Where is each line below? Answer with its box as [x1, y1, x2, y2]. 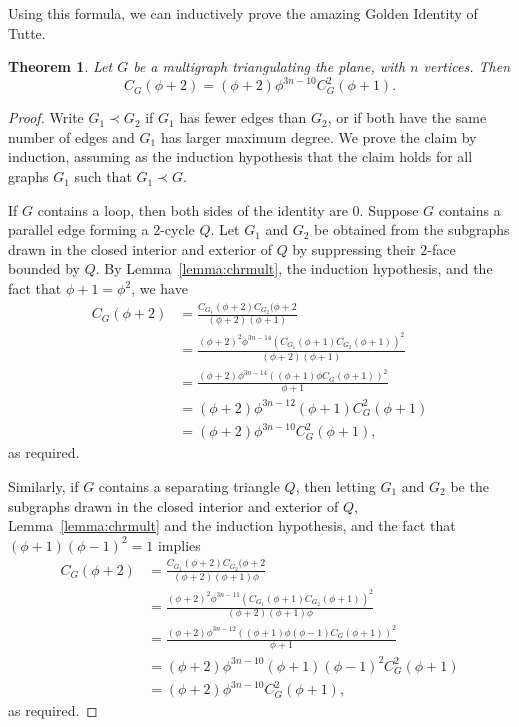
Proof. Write [8, 107, 84, 128]
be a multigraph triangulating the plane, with [133, 56, 406, 77]
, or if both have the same [327, 107, 487, 128]
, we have [131, 278, 188, 299]
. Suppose [359, 199, 419, 220]
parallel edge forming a [8, 219, 149, 240]
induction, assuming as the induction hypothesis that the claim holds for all [8, 146, 473, 167]
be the [450, 476, 489, 497]
